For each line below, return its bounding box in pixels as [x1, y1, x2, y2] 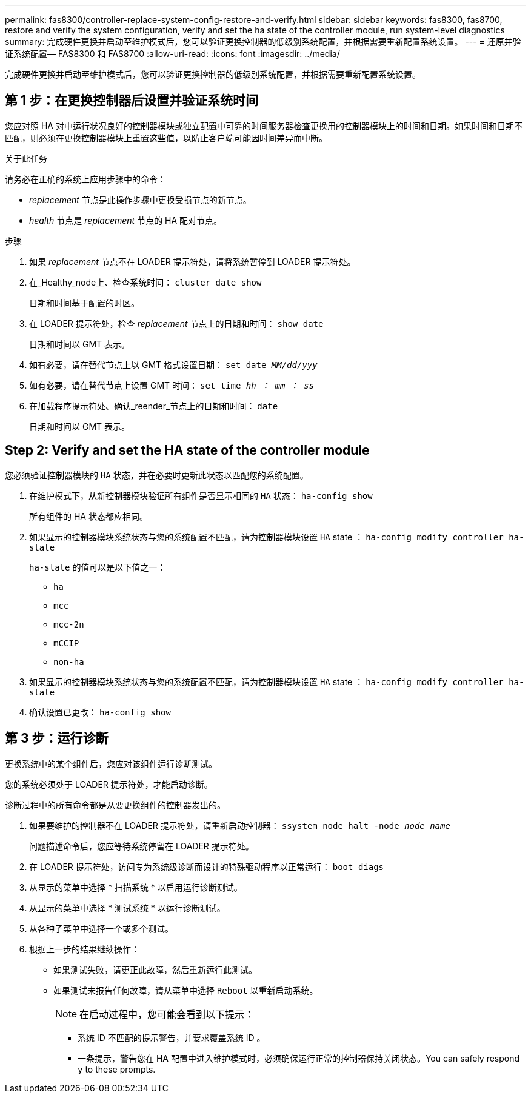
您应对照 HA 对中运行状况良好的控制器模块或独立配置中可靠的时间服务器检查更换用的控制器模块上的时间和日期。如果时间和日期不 [5, 120, 523, 131]
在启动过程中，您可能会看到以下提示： [79, 1008, 255, 1020]
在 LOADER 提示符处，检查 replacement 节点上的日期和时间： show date [29, 318, 324, 329]
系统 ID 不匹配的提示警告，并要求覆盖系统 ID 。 [78, 1032, 265, 1043]
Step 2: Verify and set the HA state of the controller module [5, 443, 370, 458]
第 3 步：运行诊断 [5, 731, 109, 746]
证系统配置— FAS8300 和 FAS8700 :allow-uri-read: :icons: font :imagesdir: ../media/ [5, 49, 340, 59]
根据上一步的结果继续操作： [29, 943, 139, 954]
